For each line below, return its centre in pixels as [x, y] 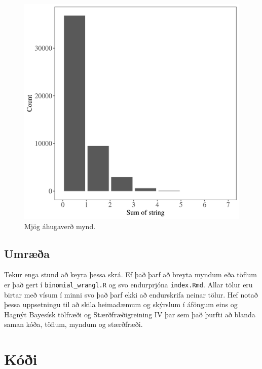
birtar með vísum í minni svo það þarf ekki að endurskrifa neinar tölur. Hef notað [131, 294]
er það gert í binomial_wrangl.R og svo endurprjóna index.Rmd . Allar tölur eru [128, 284]
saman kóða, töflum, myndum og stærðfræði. [73, 324]
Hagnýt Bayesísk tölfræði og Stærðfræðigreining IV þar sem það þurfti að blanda [130, 314]
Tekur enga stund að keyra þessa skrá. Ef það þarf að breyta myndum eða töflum [130, 274]
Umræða [27, 253]
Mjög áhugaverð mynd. [60, 226]
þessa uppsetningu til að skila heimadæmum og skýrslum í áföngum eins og [121, 304]
